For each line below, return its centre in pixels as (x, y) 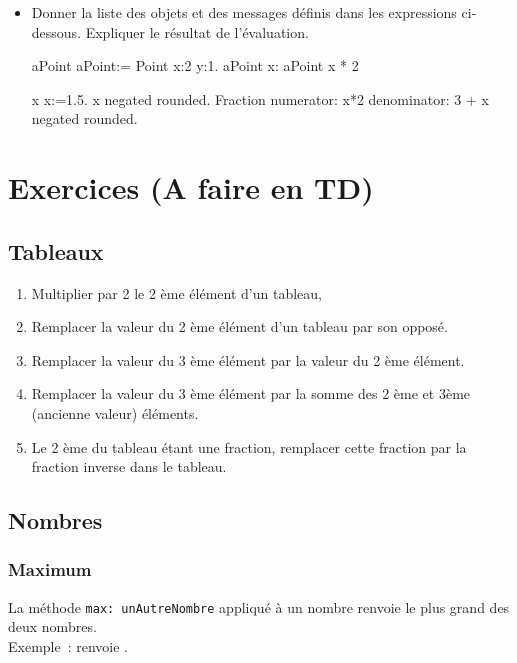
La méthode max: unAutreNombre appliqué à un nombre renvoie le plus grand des (259, 606)
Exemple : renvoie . (68, 645)
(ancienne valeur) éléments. (115, 412)
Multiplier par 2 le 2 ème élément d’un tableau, (176, 292)
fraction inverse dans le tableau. (129, 466)
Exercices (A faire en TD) (191, 187)
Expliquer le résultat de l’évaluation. (197, 31)
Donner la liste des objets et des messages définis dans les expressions (244, 12)
